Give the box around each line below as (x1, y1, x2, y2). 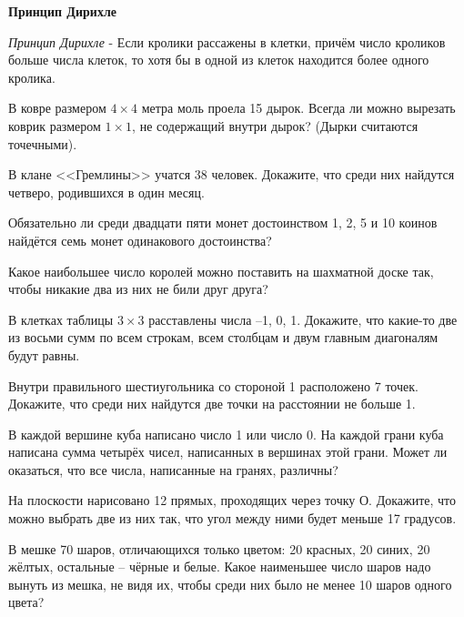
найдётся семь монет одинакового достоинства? (8, 230, 272, 249)
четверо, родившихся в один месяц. (8, 182, 205, 201)
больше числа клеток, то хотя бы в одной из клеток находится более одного (8, 50, 429, 69)
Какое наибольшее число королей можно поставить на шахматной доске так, (8, 261, 434, 280)
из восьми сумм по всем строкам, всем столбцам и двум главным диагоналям (8, 328, 439, 347)
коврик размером (8, 116, 101, 135)
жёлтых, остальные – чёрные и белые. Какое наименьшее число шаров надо (8, 557, 431, 576)
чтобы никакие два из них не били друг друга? (8, 279, 268, 298)
